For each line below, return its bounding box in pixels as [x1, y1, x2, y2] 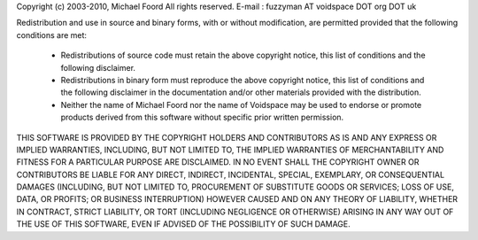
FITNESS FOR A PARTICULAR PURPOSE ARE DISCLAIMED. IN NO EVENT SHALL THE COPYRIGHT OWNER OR [16, 157, 420, 167]
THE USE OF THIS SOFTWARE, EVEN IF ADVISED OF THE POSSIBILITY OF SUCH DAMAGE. [16, 219, 351, 229]
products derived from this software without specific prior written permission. [60, 112, 344, 123]
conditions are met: [16, 29, 88, 40]
